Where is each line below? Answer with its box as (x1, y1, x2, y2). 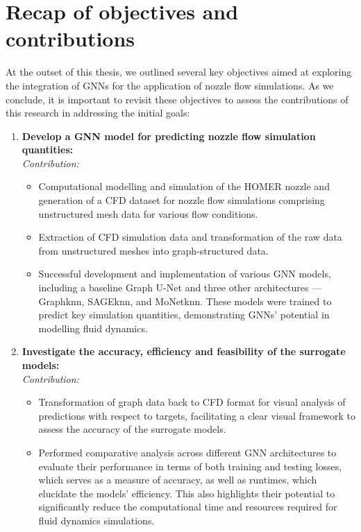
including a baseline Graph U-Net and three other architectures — (38, 280, 322, 295)
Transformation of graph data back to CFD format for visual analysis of (38, 395, 346, 409)
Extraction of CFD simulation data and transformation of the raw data (38, 230, 342, 244)
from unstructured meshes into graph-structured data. (38, 243, 269, 257)
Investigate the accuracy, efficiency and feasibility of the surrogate (22, 344, 346, 359)
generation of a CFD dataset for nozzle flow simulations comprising (38, 193, 325, 207)
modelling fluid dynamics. (38, 320, 148, 335)
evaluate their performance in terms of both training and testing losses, (38, 458, 342, 473)
